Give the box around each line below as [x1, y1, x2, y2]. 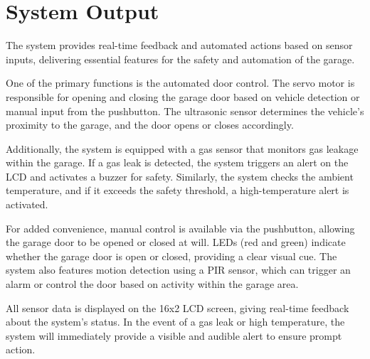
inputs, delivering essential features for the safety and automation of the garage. [6, 51, 355, 66]
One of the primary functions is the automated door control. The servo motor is [6, 75, 355, 90]
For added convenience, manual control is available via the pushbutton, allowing [6, 220, 355, 235]
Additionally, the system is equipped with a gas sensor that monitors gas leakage [6, 141, 359, 156]
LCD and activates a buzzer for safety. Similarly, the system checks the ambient [6, 168, 354, 183]
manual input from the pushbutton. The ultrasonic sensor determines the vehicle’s [6, 103, 364, 118]
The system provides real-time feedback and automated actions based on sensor [6, 38, 353, 53]
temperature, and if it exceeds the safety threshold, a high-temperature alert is [6, 183, 349, 198]
